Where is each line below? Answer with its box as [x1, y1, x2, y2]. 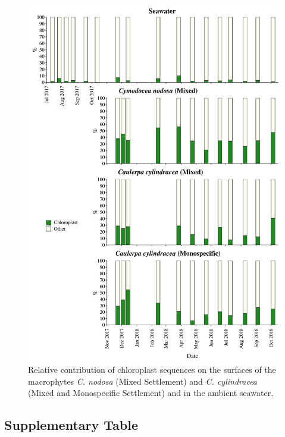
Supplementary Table [4, 416, 138, 434]
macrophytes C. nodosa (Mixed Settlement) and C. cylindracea [28, 375, 258, 387]
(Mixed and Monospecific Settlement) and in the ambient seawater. [28, 386, 274, 399]
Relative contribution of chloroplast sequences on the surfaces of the [28, 363, 276, 376]
